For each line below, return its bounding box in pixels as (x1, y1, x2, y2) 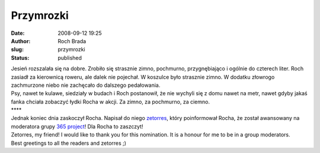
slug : (11, 46, 24, 53)
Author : (11, 37, 31, 44)
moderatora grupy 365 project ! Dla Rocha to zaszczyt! (11, 123, 143, 130)
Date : (11, 30, 25, 37)
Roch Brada (57, 37, 87, 44)
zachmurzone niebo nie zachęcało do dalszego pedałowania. (11, 82, 161, 89)
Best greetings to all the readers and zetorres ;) (11, 139, 127, 147)
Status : (11, 54, 30, 61)
